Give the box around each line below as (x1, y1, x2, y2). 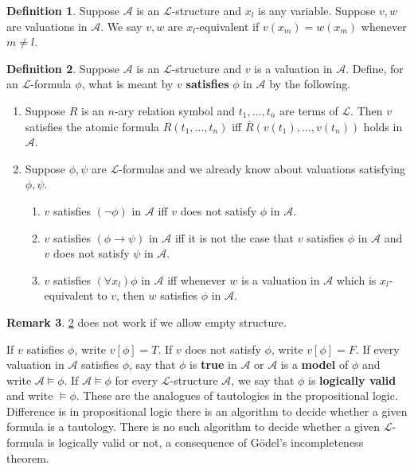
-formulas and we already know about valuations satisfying (119, 160, 405, 176)
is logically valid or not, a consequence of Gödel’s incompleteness (47, 434, 364, 451)
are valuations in (6, 17, 88, 34)
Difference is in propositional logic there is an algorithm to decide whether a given (6, 402, 408, 419)
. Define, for (346, 60, 404, 76)
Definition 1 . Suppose (6, 2, 120, 18)
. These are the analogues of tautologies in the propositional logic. (76, 387, 398, 404)
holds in (363, 118, 403, 134)
